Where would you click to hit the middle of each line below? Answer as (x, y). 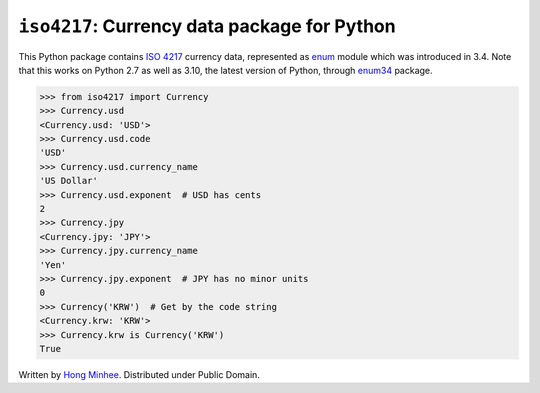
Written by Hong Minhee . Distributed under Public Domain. (139, 374)
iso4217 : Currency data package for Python (207, 26)
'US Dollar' (69, 181)
